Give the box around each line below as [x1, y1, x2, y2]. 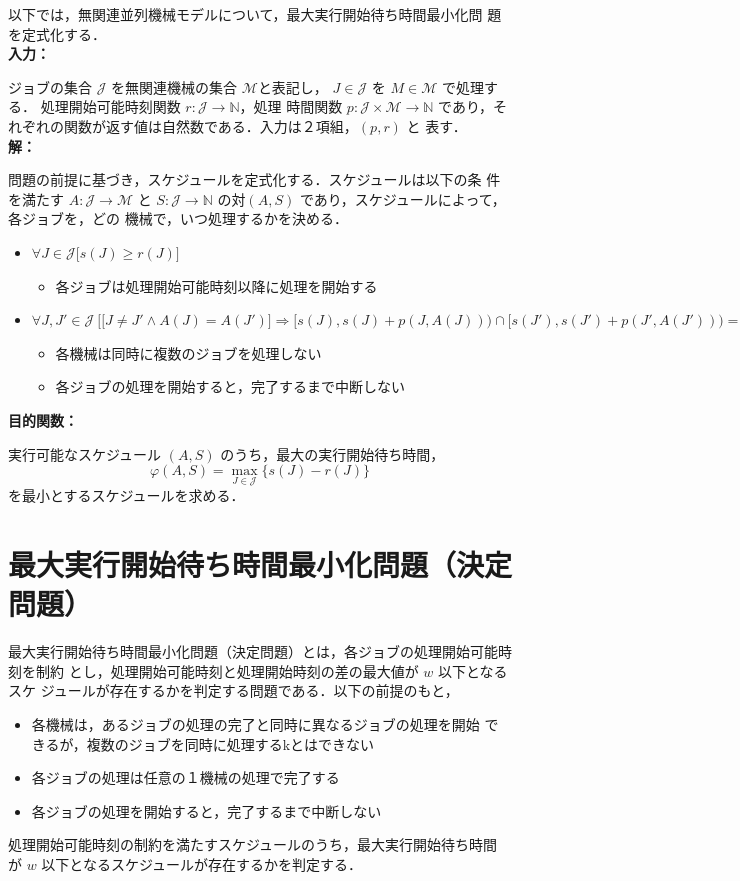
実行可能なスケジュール [8, 443, 162, 464]
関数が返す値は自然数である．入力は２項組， [63, 115, 358, 136]
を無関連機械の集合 [111, 76, 238, 97]
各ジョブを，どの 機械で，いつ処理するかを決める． [8, 208, 349, 229]
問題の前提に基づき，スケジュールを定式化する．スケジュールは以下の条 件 [8, 169, 501, 190]
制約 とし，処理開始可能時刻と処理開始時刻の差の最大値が [35, 660, 419, 681]
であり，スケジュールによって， [299, 188, 506, 209]
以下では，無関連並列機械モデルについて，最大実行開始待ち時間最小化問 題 [8, 4, 502, 24]
